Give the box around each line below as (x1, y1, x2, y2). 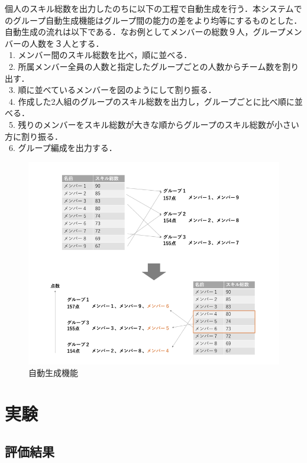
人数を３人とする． (29, 37, 104, 49)
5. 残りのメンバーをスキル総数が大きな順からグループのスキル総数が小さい (8, 118, 299, 130)
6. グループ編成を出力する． (8, 142, 117, 154)
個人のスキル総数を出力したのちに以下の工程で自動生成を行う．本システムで (5, 2, 302, 14)
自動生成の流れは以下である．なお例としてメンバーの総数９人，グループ (5, 25, 286, 38)
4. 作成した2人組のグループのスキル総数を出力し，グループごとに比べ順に (8, 95, 295, 107)
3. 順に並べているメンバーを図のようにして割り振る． (8, 83, 216, 96)
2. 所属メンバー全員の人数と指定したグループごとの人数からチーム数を (8, 60, 283, 72)
